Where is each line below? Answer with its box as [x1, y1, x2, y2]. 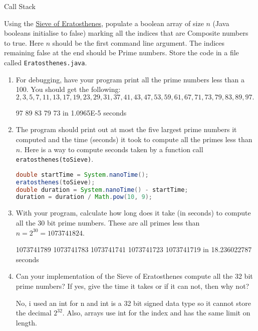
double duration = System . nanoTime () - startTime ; [16, 186, 188, 193]
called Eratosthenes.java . [4, 57, 87, 67]
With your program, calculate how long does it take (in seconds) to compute [16, 207, 251, 218]
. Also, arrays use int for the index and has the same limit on [62, 307, 250, 318]
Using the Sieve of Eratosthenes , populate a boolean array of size [4, 18, 204, 28]
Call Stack [4, 1, 36, 11]
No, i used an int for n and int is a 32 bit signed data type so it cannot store [16, 297, 251, 308]
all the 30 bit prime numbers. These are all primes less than [16, 217, 200, 228]
